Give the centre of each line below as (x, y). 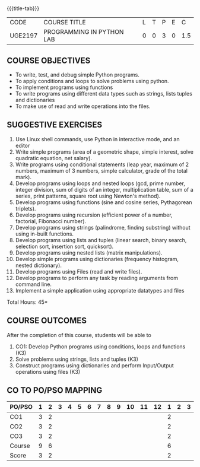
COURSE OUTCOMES (47, 321)
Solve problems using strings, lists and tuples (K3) (77, 359)
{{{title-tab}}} (23, 8)
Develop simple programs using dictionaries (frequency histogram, (97, 259)
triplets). (26, 208)
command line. (34, 284)
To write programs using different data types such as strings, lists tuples (104, 93)
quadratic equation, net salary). (54, 158)
